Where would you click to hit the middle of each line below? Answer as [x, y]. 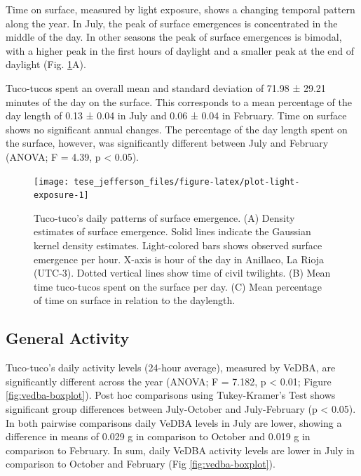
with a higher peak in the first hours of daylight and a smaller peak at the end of [180, 50]
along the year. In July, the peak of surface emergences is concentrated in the [172, 23]
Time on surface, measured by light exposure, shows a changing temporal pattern [180, 9]
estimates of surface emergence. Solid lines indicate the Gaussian [172, 231]
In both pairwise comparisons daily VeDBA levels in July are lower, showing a [174, 422]
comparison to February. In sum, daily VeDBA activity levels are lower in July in [180, 450]
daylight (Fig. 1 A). [46, 64]
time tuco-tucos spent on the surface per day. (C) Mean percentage [178, 286]
